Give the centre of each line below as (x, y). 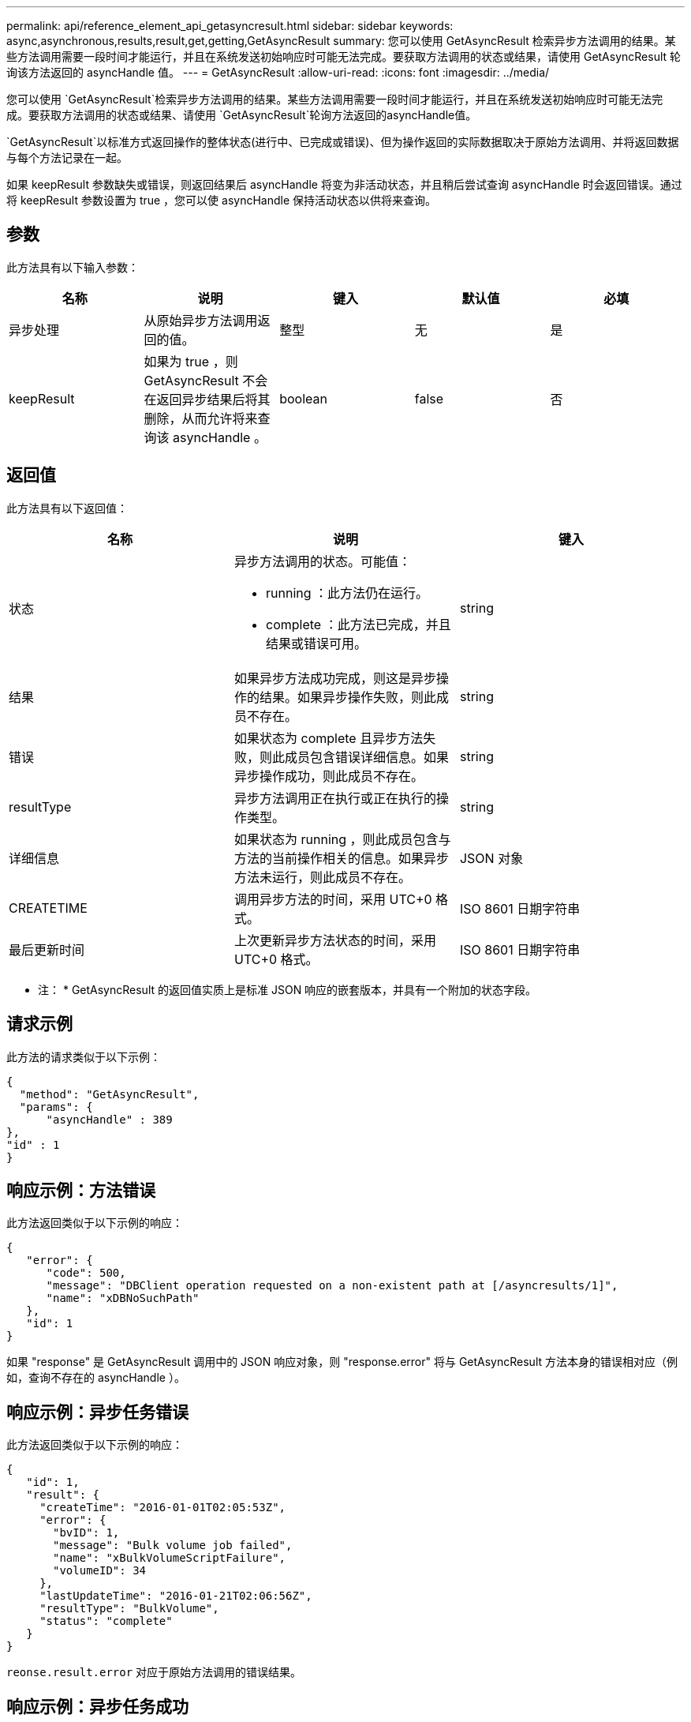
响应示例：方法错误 (81, 1190)
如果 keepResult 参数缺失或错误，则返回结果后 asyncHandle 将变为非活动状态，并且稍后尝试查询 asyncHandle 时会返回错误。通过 (344, 184)
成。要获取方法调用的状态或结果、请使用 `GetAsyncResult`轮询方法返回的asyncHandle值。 (242, 115)
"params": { (56, 1107)
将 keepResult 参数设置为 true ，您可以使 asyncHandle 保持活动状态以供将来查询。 (222, 200)
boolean (303, 398)
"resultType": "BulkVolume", (129, 1609)
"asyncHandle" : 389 (109, 1119)
